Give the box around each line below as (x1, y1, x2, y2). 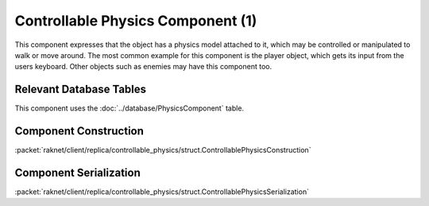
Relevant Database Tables (14, 83, 147, 96)
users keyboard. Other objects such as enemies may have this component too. (14, 62, 272, 72)
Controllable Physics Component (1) (14, 12, 257, 29)
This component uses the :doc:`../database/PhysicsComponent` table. (14, 103, 245, 113)
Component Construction (14, 124, 145, 138)
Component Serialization (14, 165, 141, 179)
